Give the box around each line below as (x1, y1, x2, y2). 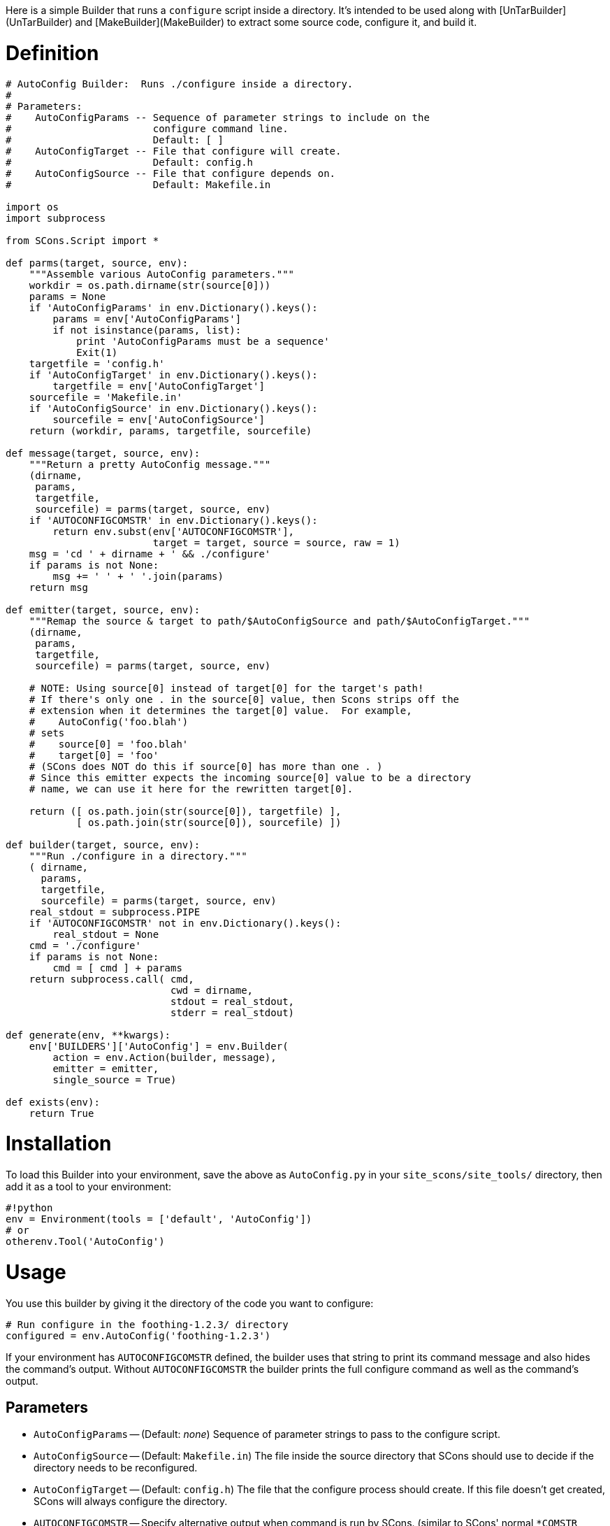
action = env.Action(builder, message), (52, 1051, 277, 1063)
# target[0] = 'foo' (29, 749, 159, 761)
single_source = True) (52, 1074, 177, 1085)
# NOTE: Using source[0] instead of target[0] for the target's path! (29, 682, 424, 694)
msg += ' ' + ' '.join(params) (52, 570, 224, 582)
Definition (6, 41, 99, 65)
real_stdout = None (52, 928, 159, 940)
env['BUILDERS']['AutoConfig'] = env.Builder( (29, 1040, 289, 1052)
